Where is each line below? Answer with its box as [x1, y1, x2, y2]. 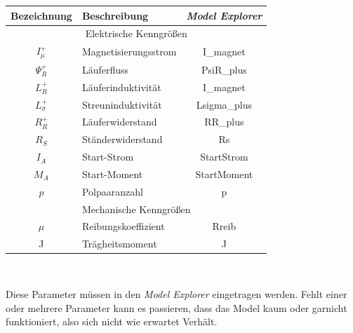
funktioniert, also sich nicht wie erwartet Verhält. [6, 314, 218, 329]
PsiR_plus [201, 62, 247, 76]
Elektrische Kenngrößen [85, 26, 187, 41]
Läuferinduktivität [81, 79, 161, 94]
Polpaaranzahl [81, 184, 143, 198]
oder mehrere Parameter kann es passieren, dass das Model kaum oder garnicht [6, 300, 347, 315]
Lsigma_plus [196, 97, 253, 111]
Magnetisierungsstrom [81, 44, 177, 59]
